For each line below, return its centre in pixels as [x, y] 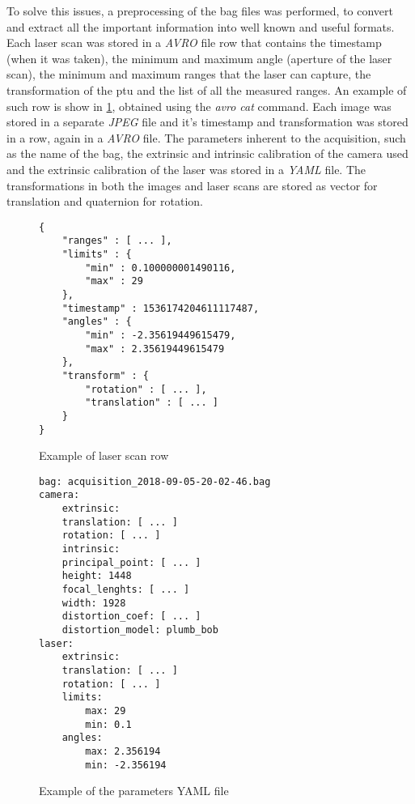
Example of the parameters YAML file [134, 791]
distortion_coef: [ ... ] [131, 617]
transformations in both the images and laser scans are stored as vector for [192, 185]
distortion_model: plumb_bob [140, 630]
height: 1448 [97, 576]
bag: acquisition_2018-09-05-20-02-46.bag [155, 481]
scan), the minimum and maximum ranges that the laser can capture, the [189, 74]
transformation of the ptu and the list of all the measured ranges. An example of [207, 89]
